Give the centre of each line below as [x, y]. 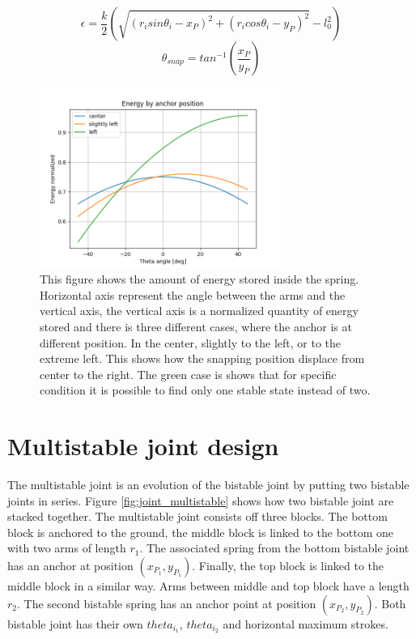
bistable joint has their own [75, 623]
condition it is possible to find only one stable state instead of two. [205, 390]
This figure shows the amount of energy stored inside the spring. [200, 279]
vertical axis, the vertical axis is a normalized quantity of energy [199, 311]
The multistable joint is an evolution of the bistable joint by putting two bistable [208, 485]
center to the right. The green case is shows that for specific [188, 374]
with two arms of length [67, 548]
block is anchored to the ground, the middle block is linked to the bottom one [201, 532]
